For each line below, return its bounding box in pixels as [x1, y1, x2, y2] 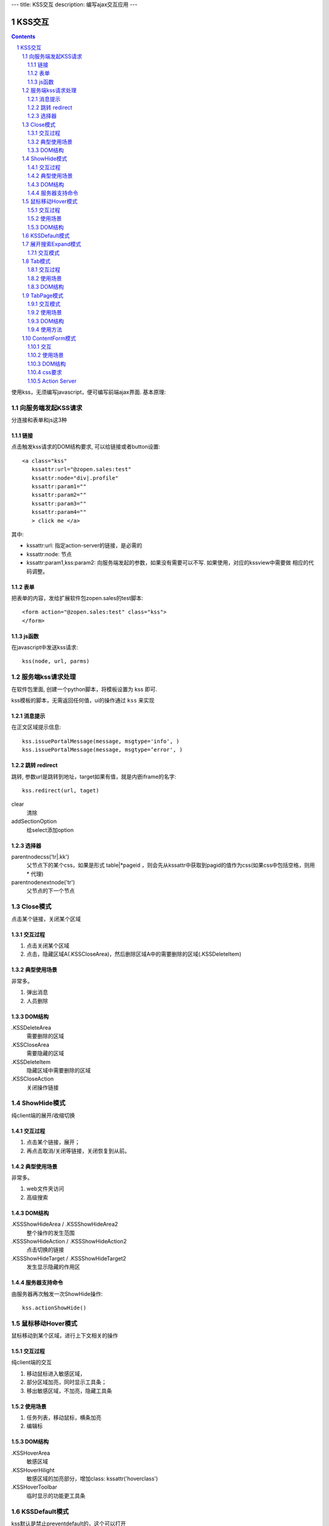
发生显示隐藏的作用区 [26, 1264, 80, 1271]
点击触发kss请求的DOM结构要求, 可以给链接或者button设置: [11, 443, 161, 450]
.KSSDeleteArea [11, 1024, 52, 1031]
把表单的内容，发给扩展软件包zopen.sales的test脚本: [11, 594, 143, 601]
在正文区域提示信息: [11, 723, 62, 731]
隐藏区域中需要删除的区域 [26, 1066, 91, 1074]
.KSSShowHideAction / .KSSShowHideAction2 [11, 1237, 127, 1245]
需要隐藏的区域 [26, 1050, 64, 1057]
